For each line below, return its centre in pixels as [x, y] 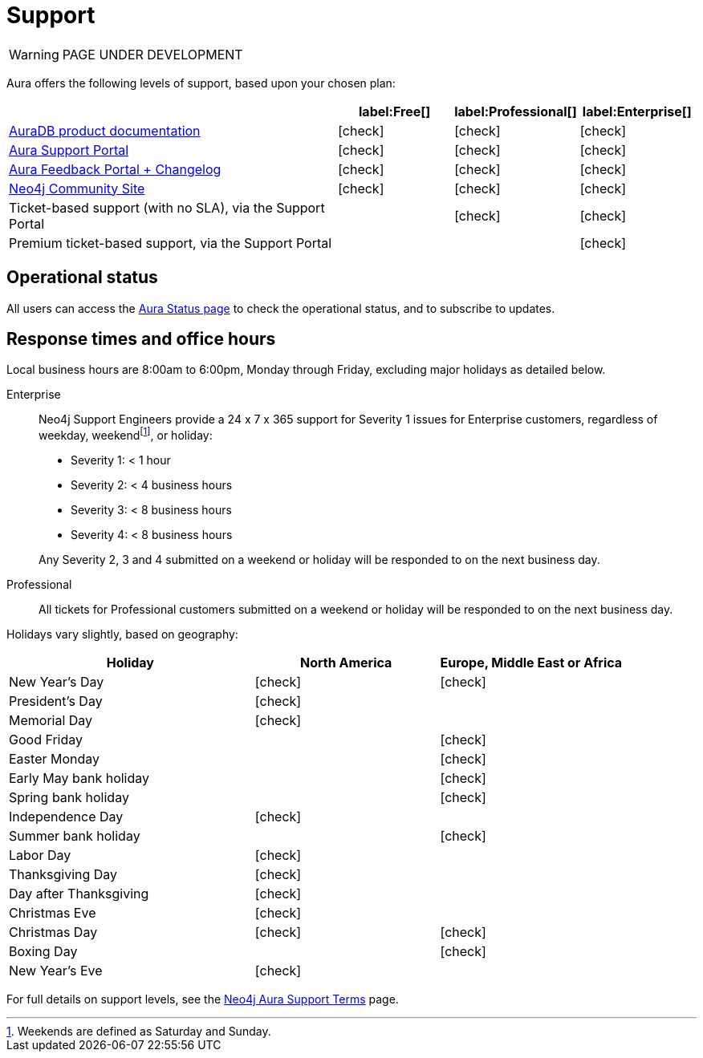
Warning [34, 54]
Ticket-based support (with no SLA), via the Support [167, 207]
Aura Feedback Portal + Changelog [115, 169]
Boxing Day [43, 952]
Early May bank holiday [79, 778]
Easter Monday [55, 759]
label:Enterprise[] [637, 111]
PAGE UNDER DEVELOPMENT [152, 54]
